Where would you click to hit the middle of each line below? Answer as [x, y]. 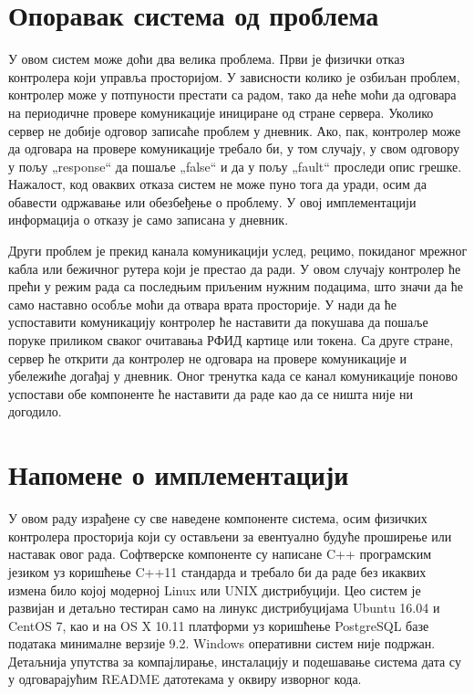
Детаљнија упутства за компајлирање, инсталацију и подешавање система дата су [235, 661]
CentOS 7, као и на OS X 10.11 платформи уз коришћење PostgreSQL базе [219, 625]
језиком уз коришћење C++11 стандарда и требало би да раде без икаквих [217, 571]
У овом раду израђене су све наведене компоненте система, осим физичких [218, 518]
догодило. [35, 411]
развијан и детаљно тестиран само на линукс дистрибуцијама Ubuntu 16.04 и [224, 608]
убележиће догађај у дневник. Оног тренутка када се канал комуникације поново [233, 376]
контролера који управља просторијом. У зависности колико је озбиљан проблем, [234, 76]
